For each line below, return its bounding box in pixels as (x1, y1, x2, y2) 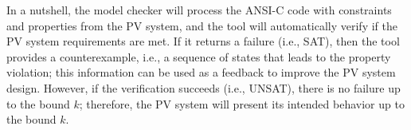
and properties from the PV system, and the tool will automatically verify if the (6, 17, 397, 33)
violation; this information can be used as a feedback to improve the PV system (6, 64, 396, 81)
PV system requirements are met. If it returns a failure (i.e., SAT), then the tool (6, 33, 400, 49)
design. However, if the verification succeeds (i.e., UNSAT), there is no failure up (6, 79, 401, 96)
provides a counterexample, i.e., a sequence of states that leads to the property (6, 48, 391, 65)
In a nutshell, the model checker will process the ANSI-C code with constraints (6, 2, 392, 18)
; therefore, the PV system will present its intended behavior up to (79, 95, 405, 112)
